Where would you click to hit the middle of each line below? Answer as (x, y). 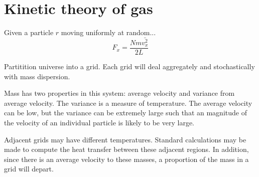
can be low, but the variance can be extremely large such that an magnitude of (125, 113)
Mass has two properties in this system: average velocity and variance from (119, 93)
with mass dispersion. (37, 76)
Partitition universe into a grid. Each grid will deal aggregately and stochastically (129, 66)
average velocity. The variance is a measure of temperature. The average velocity (128, 103)
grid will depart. (29, 169)
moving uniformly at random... (108, 32)
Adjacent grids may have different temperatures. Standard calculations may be (125, 139)
